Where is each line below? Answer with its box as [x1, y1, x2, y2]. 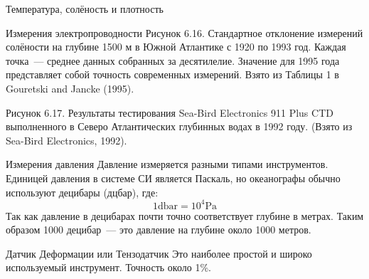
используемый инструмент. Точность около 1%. [6, 260, 211, 275]
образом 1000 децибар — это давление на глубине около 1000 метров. [6, 222, 311, 237]
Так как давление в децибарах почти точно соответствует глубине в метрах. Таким [6, 208, 364, 223]
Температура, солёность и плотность [6, 1, 164, 16]
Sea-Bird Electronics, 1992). [6, 132, 127, 147]
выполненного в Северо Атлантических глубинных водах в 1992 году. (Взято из [6, 119, 353, 134]
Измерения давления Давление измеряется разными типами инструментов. [6, 157, 328, 172]
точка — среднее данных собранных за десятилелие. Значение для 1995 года [6, 53, 340, 68]
